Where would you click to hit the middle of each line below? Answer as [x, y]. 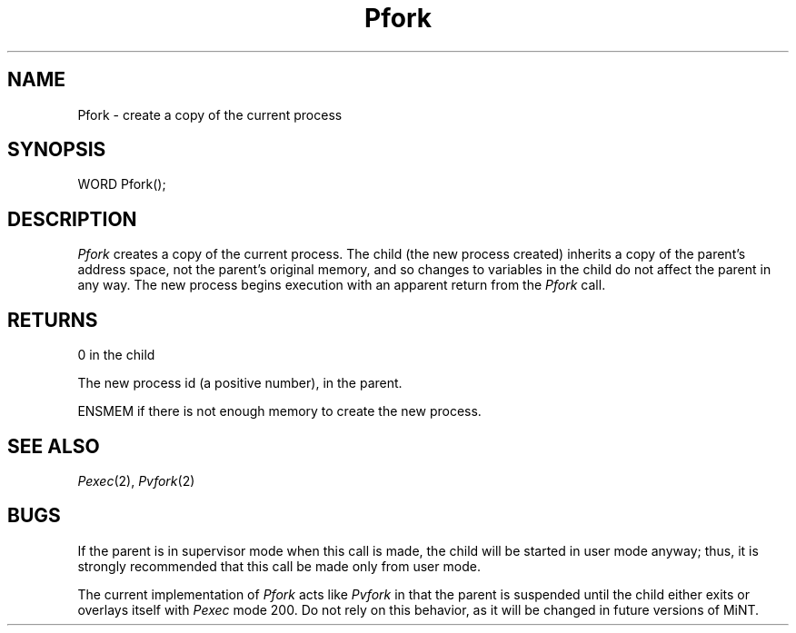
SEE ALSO [54, 446]
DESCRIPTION [72, 219]
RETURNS [53, 320]
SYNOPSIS [57, 150]
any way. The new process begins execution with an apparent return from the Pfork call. [342, 285]
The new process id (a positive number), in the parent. [240, 383]
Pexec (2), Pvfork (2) [136, 480]
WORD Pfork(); [122, 184]
